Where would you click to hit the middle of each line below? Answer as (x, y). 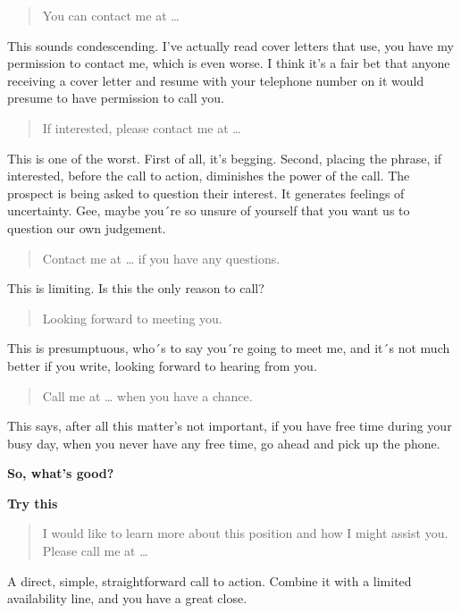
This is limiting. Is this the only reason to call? (136, 288)
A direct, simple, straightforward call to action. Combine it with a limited (210, 580)
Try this (33, 503)
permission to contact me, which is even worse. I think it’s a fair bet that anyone (229, 63)
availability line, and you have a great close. (127, 598)
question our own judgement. (87, 227)
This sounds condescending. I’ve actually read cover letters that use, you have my (230, 45)
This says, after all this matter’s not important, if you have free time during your (230, 426)
